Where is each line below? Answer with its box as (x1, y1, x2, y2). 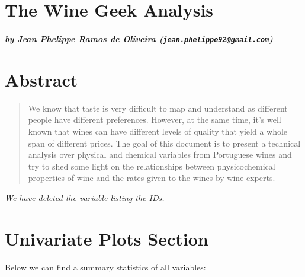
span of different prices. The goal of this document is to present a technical (28, 136, 301, 149)
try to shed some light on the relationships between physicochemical (28, 160, 275, 172)
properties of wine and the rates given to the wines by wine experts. (28, 171, 275, 184)
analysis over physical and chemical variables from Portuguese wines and (28, 148, 292, 161)
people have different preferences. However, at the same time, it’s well (28, 113, 281, 126)
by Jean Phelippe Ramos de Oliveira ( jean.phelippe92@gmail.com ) (5, 32, 273, 44)
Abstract (5, 67, 78, 91)
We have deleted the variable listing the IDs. (5, 191, 165, 203)
